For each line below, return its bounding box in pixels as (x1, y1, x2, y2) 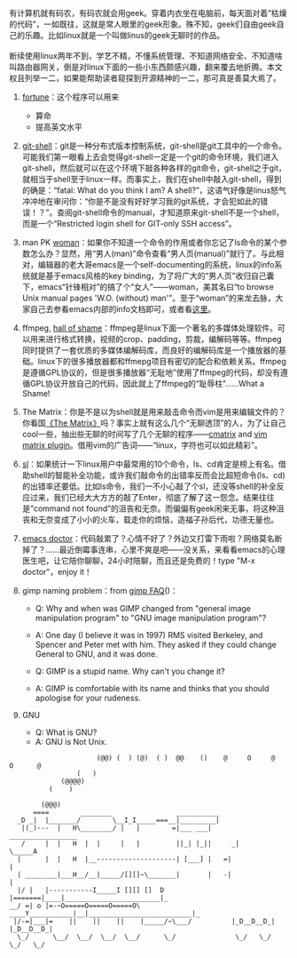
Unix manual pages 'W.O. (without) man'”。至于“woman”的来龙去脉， (21, 292, 277, 303)
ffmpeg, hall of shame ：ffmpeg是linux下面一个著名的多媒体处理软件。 (21, 323, 277, 333)
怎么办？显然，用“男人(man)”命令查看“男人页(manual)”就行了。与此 (29, 248, 277, 259)
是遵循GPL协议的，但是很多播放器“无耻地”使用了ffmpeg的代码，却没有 (21, 367, 281, 378)
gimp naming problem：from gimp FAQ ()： (21, 586, 179, 595)
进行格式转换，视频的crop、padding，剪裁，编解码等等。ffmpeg (45, 334, 282, 344)
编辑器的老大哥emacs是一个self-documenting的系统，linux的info (37, 259, 275, 269)
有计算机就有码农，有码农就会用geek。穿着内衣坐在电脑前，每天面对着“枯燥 (9, 8, 287, 18)
